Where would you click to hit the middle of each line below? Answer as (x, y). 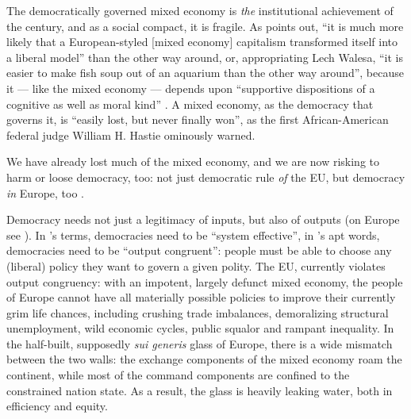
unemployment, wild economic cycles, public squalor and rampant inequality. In (200, 328)
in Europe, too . (45, 192)
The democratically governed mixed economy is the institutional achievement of (200, 10)
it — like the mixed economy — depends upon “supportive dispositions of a (191, 88)
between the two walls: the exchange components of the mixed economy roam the (204, 359)
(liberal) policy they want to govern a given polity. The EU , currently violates (196, 265)
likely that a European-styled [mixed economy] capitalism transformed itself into (202, 42)
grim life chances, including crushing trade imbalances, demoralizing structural (198, 312)
